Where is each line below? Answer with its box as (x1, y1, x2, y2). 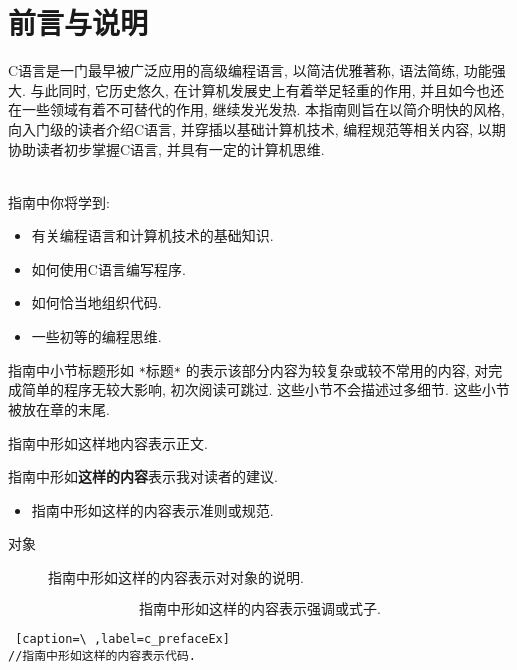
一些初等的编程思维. (31, 326, 162, 347)
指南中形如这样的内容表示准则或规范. (31, 499, 274, 520)
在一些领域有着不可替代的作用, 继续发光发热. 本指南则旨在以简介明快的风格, (8, 99, 505, 120)
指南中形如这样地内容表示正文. (8, 432, 208, 453)
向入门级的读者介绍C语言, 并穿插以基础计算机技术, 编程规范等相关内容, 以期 (8, 118, 506, 139)
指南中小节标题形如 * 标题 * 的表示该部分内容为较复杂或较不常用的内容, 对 (8, 359, 489, 380)
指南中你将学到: (8, 191, 110, 212)
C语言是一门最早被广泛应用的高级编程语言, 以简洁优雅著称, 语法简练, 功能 (8, 60, 492, 81)
